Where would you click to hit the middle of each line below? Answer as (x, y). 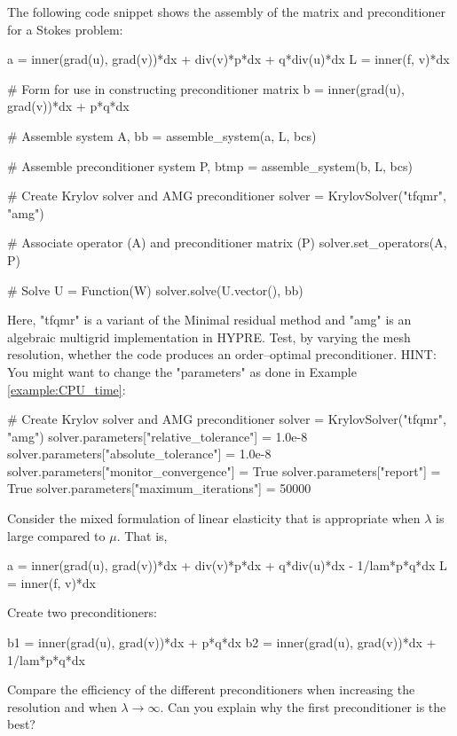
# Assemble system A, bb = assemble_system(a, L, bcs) (162, 135)
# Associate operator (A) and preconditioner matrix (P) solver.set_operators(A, (227, 243)
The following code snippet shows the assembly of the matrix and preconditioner (227, 12)
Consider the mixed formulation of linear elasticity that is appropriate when (214, 518)
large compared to (56, 535)
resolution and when (62, 706)
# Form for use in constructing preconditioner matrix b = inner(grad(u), (206, 88)
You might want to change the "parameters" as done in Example (182, 371)
